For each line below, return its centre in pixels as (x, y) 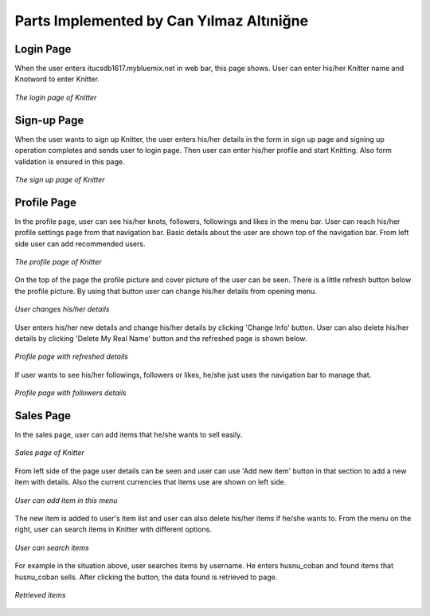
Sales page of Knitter (50, 453)
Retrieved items (40, 594)
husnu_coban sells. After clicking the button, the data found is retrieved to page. (146, 577)
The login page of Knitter (56, 97)
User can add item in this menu (66, 500)
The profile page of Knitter (59, 262)
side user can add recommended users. (80, 244)
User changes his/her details (62, 309)
